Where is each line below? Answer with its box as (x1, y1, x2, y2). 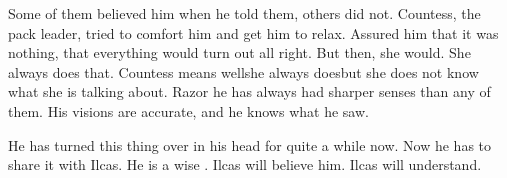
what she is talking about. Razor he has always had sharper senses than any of (8, 81, 491, 102)
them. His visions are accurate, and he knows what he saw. (8, 100, 369, 121)
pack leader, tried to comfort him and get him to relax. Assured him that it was (8, 22, 499, 43)
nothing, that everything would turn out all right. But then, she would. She (8, 42, 471, 63)
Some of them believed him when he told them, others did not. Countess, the (8, 3, 481, 23)
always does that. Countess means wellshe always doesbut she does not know (8, 61, 479, 82)
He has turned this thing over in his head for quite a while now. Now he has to (8, 134, 492, 155)
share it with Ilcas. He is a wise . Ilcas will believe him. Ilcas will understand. (8, 154, 482, 175)
